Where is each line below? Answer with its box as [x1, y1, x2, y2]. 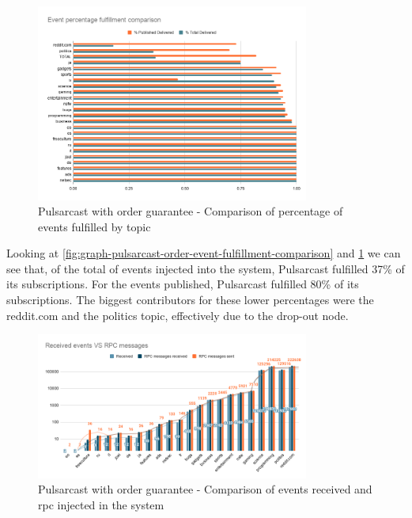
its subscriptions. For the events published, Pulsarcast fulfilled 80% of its [6, 276, 359, 292]
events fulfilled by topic [38, 218, 151, 234]
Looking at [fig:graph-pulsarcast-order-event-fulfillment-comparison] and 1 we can [6, 245, 401, 261]
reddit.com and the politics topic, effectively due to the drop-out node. [6, 307, 349, 323]
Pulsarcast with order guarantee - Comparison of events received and [38, 481, 372, 497]
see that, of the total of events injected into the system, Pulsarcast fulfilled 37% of [6, 260, 405, 276]
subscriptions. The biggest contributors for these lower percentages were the [6, 291, 374, 308]
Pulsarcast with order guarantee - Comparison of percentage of [38, 203, 343, 219]
